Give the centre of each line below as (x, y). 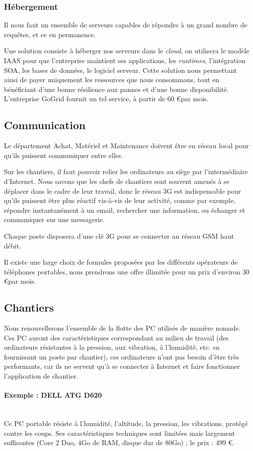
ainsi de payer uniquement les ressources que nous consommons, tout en (112, 79)
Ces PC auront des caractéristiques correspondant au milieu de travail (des (116, 337)
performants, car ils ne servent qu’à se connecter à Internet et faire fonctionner (122, 366)
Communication (45, 125)
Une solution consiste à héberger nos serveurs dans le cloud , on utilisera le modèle (127, 51)
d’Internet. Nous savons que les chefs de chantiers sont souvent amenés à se (117, 181)
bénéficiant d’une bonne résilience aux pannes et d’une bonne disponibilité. (116, 89)
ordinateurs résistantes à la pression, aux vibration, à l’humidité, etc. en (112, 347)
